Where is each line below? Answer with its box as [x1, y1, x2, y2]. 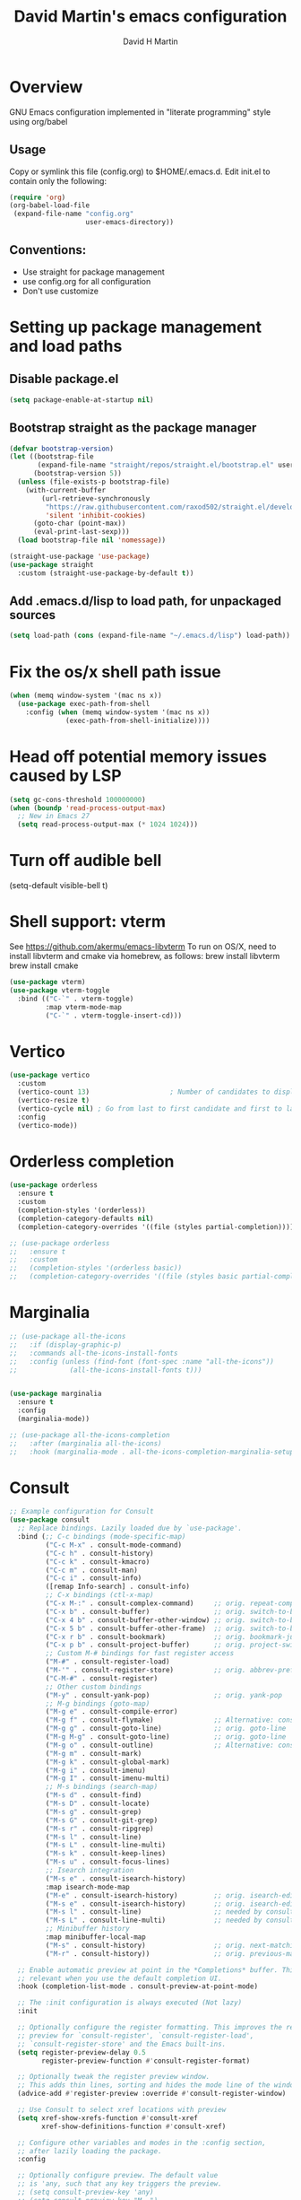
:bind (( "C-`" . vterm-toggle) [17, 994, 134, 1003]
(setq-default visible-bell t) [9, 880, 108, 891]
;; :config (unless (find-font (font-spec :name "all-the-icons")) [9, 1357, 275, 1366]
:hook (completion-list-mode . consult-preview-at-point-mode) [17, 1982, 258, 1991]
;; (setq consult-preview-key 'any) [17, 2187, 154, 2197]
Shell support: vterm [9, 912, 167, 932]
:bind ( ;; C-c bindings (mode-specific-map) [17, 1532, 186, 1541]
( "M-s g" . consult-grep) [45, 1807, 142, 1816]
